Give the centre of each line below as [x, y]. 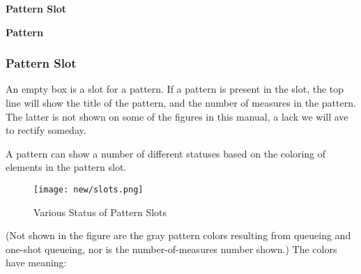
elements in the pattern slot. [66, 167]
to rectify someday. [46, 130]
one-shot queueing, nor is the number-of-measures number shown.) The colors [171, 249]
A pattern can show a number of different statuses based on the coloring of [166, 153]
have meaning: [36, 262]
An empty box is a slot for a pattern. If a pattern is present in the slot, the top [175, 89]
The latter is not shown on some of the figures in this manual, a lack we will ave [177, 116]
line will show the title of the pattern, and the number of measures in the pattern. [181, 102]
